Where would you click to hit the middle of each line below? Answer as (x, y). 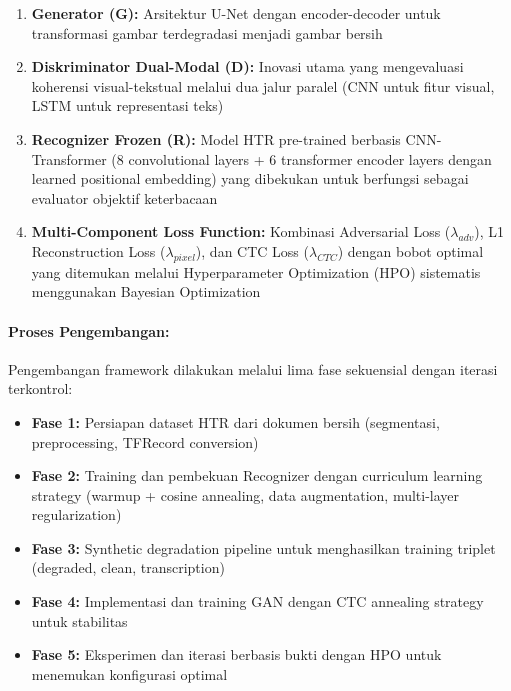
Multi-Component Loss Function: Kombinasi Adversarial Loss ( (241, 231)
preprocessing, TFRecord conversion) (145, 441)
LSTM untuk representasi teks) (127, 105)
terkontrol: (40, 388)
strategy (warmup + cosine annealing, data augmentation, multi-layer (245, 494)
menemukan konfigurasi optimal (129, 673)
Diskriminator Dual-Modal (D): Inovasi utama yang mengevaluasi (247, 66)
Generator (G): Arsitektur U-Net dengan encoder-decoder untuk (236, 13)
